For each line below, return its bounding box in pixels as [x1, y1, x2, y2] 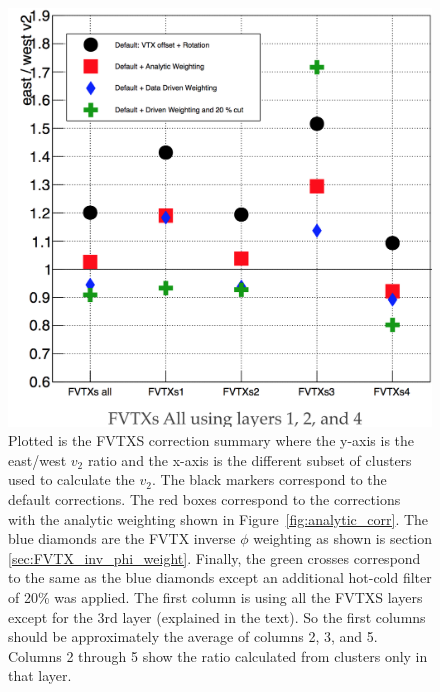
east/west [8, 449, 67, 470]
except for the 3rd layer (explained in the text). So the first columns [8, 606, 426, 627]
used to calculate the [8, 469, 135, 490]
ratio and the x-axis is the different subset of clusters [87, 449, 412, 470]
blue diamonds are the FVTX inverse [8, 528, 236, 549]
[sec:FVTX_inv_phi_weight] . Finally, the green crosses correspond [8, 547, 421, 568]
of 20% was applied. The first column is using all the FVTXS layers [8, 586, 423, 607]
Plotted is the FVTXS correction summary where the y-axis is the [8, 430, 415, 451]
